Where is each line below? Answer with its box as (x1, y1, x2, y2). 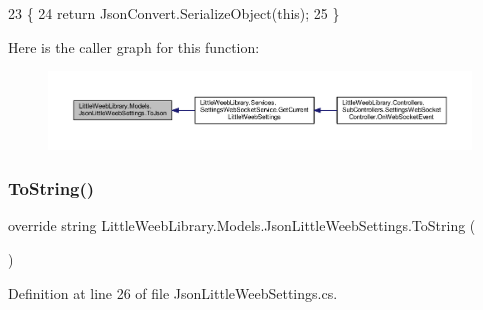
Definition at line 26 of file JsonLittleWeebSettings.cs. (8, 282, 338, 303)
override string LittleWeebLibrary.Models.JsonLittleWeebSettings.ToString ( (8, 215, 476, 236)
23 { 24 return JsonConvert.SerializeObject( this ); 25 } (8, 3, 340, 23)
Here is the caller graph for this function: (8, 36, 260, 57)
